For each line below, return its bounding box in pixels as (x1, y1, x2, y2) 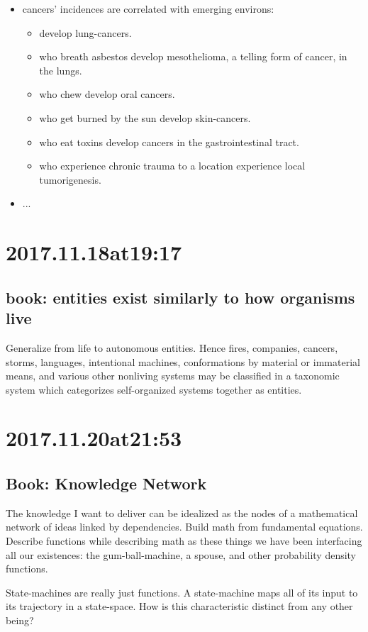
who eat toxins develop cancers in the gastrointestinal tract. (39, 134, 299, 149)
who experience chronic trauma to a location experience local (39, 158, 306, 173)
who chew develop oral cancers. (39, 87, 175, 101)
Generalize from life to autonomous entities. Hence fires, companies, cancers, (6, 340, 338, 355)
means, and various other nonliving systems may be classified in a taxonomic (6, 368, 340, 383)
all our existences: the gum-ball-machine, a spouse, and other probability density (6, 547, 357, 562)
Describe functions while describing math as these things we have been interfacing (6, 533, 362, 548)
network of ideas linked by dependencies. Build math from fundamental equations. (6, 519, 363, 534)
